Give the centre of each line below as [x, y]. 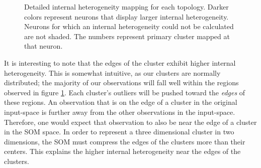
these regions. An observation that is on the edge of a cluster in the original [121, 102]
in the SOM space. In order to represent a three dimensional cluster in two [119, 132]
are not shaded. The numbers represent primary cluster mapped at [127, 36]
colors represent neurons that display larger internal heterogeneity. [126, 16]
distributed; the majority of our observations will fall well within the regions [121, 82]
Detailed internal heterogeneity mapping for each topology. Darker [126, 7]
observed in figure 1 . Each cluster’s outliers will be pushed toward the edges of [125, 92]
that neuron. [43, 46]
